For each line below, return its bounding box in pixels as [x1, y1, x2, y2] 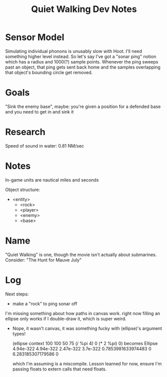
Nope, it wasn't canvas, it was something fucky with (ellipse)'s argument [12, 325, 162, 331]
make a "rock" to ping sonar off [12, 300, 77, 306]
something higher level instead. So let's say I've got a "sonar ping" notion [5, 53, 156, 59]
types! [12, 330, 26, 336]
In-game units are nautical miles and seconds [5, 176, 99, 183]
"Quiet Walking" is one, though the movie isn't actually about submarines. [5, 251, 157, 257]
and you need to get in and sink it [5, 108, 74, 114]
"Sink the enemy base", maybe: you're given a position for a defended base [5, 103, 161, 109]
